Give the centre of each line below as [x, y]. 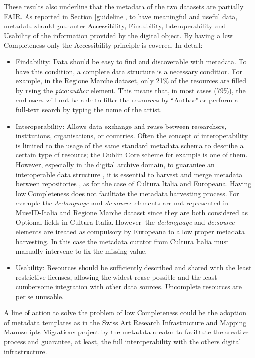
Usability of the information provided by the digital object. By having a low [118, 35]
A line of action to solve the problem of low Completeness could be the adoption [125, 313]
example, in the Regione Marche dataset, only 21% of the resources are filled [131, 81]
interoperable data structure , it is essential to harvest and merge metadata [129, 174]
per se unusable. [40, 296]
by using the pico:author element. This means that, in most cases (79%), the [130, 90]
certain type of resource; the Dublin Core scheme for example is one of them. [131, 155]
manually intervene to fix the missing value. [81, 251]
